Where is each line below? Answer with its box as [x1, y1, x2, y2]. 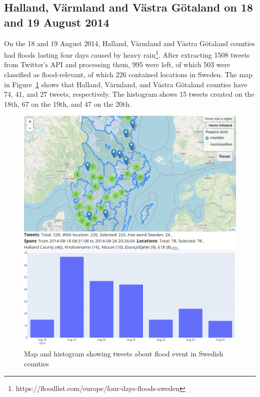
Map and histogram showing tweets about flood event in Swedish [24, 348, 223, 359]
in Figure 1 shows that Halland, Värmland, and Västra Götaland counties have [4, 79, 247, 89]
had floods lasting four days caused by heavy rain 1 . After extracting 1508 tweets [4, 48, 250, 60]
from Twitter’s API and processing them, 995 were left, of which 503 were [4, 59, 230, 70]
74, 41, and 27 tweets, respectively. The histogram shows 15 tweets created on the [4, 89, 254, 99]
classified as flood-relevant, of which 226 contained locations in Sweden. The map [4, 69, 252, 80]
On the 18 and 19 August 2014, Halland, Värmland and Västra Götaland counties [4, 38, 255, 48]
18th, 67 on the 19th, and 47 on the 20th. [4, 98, 131, 109]
